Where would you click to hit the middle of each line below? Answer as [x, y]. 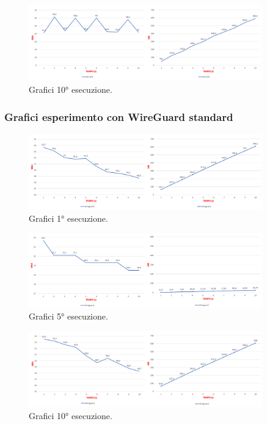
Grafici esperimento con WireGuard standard [119, 116]
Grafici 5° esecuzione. [68, 316]
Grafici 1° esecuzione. [68, 218]
